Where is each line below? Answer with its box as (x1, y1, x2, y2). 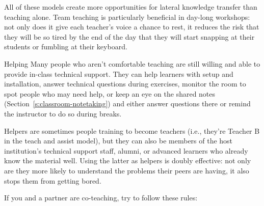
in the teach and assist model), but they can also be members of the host (4, 135, 233, 146)
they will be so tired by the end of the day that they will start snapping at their (4, 31, 255, 42)
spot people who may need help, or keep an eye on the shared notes (4, 88, 216, 99)
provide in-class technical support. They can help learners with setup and (4, 68, 233, 79)
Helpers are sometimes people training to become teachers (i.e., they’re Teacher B (4, 125, 260, 136)
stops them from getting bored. (4, 175, 101, 186)
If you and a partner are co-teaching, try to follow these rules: (4, 192, 198, 203)
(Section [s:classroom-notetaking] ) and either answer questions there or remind (4, 98, 251, 109)
